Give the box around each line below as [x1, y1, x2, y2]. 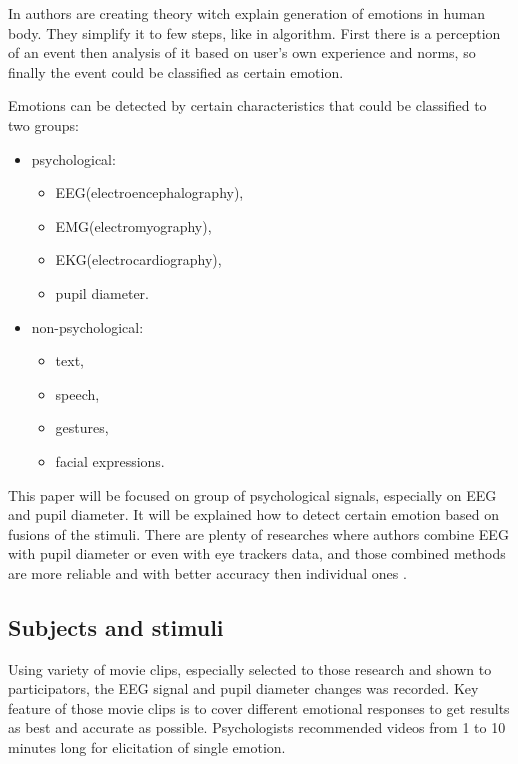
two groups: [8, 114, 79, 135]
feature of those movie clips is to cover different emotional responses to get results [8, 697, 510, 718]
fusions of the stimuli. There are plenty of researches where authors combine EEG [8, 523, 509, 544]
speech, [55, 383, 100, 404]
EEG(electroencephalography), [55, 182, 244, 203]
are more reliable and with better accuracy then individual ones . [8, 562, 407, 583]
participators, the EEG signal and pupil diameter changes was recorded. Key [8, 678, 479, 699]
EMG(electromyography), [55, 215, 212, 236]
